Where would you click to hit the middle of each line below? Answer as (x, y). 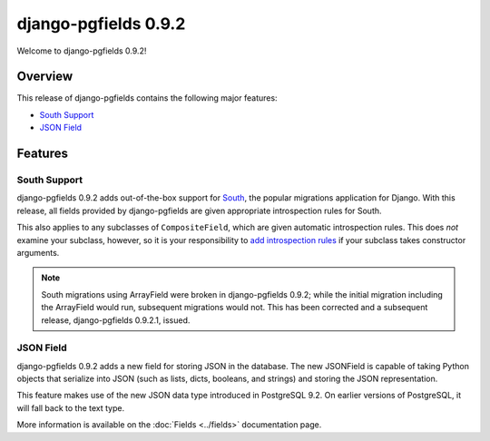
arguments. (38, 252)
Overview (45, 77)
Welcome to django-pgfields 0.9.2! (82, 51)
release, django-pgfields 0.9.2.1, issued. (116, 320)
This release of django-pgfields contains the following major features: (147, 98)
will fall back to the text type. (71, 407)
